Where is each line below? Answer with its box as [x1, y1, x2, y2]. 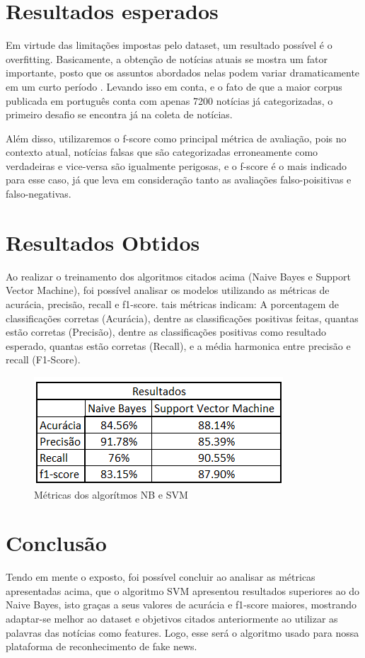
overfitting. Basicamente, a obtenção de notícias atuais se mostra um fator [6, 51, 328, 66]
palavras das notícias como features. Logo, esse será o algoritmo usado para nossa [6, 625, 359, 640]
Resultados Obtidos [6, 227, 200, 256]
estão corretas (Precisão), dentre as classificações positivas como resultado [6, 324, 326, 339]
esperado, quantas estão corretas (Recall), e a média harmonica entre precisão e [6, 338, 351, 353]
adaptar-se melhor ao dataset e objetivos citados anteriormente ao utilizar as [6, 611, 338, 626]
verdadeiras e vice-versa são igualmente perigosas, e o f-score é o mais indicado [6, 158, 347, 173]
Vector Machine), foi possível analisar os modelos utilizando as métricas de [6, 283, 330, 297]
